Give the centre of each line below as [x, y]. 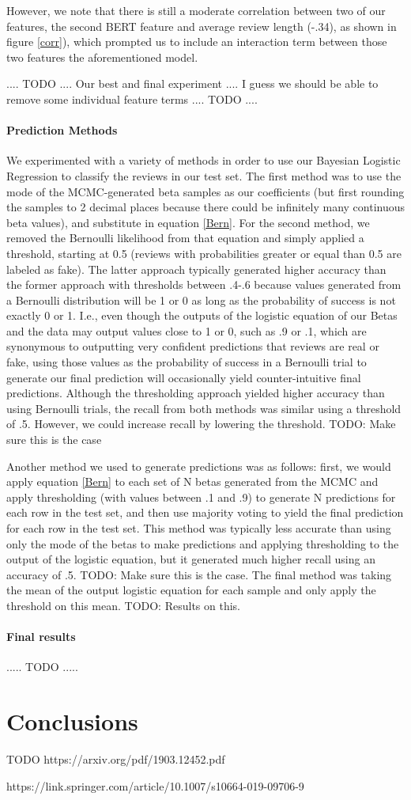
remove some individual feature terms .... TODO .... [132, 99]
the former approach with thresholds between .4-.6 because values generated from [204, 284]
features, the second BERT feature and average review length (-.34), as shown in [202, 26]
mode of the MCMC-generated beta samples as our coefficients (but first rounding [205, 191]
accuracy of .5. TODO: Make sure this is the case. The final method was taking [199, 574]
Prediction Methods [62, 130]
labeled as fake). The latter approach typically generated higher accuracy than [196, 269]
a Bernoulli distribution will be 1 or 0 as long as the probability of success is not [201, 300]
